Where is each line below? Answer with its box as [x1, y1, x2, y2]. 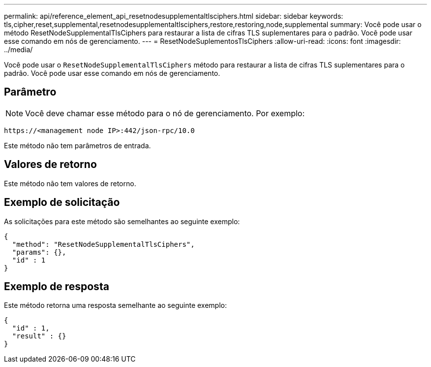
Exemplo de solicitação [4, 196, 120, 209]
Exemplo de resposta [4, 280, 109, 293]
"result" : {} [12, 332, 66, 340]
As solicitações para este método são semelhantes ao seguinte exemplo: [4, 217, 240, 226]
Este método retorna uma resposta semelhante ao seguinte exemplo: [4, 301, 227, 310]
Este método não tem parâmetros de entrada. [4, 141, 151, 150]
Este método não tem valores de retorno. [4, 179, 136, 188]
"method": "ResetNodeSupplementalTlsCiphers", [12, 240, 195, 248]
